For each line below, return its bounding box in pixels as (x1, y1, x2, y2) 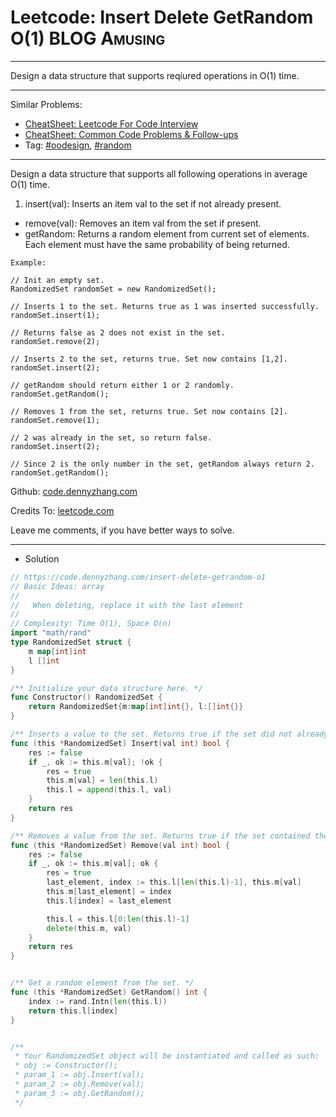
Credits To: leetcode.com (10, 504, 115, 516)
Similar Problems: (10, 98, 83, 110)
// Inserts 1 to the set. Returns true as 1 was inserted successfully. (10, 301, 320, 311)
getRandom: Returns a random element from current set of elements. (24, 227, 310, 240)
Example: (10, 257, 47, 268)
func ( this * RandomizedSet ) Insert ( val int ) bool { (10, 738, 230, 748)
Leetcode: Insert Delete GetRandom (10, 6, 314, 29)
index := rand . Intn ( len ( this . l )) (28, 996, 168, 1006)
